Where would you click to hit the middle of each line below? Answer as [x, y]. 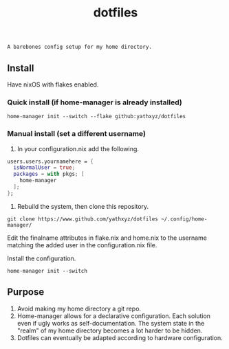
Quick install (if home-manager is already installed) [95, 102]
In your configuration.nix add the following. [78, 148]
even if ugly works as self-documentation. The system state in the [111, 323]
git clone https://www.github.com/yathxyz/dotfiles [83, 219]
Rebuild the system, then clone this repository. [83, 206]
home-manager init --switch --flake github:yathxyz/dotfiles [97, 117]
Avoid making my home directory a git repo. [79, 308]
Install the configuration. [42, 258]
